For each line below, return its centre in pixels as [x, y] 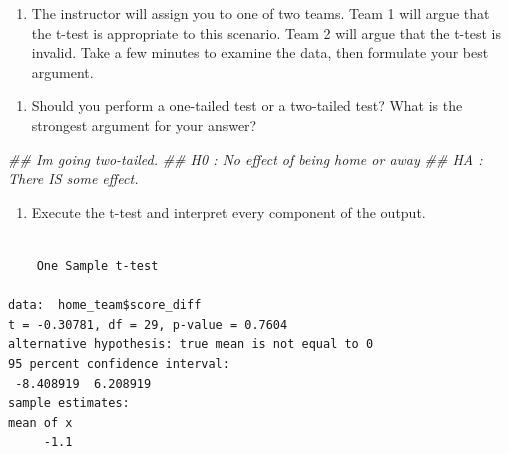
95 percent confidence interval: [119, 363]
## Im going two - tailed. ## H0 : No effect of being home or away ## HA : [245, 158]
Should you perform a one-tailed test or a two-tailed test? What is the [247, 105]
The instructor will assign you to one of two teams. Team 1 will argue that [260, 13]
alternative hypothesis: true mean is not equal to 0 [191, 344]
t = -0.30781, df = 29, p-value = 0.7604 [148, 324]
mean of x [40, 422]
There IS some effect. [73, 178]
